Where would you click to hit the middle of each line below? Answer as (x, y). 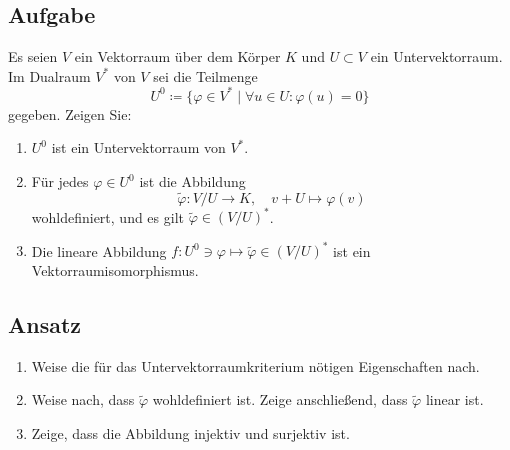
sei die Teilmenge (205, 75)
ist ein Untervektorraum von (138, 147)
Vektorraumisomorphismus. (115, 270)
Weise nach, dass (83, 399)
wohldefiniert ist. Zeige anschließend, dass (280, 399)
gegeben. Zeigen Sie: (70, 113)
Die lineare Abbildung (99, 250)
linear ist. (454, 399)
